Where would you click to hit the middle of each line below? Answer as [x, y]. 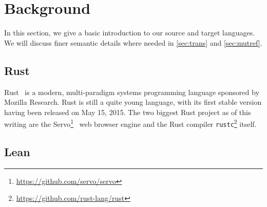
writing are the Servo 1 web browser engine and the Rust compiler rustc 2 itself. [130, 123]
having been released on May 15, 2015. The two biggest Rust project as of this [128, 112]
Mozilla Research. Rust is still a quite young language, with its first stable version [133, 102]
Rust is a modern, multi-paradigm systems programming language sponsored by [132, 92]
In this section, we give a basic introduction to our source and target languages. [130, 33]
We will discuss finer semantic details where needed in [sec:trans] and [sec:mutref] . [133, 42]
